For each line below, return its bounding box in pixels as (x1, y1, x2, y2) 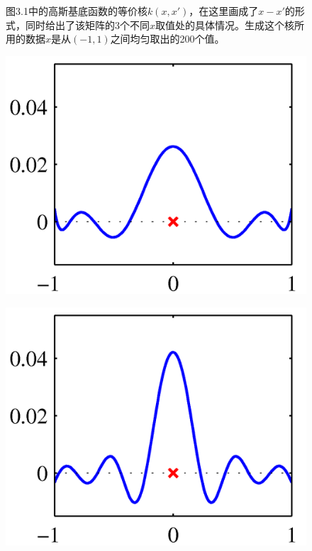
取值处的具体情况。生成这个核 (155, 17, 295, 32)
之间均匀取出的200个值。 (110, 31, 225, 46)
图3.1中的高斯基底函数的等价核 (6, 4, 147, 18)
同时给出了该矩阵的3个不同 (25, 17, 150, 32)
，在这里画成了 (189, 4, 259, 18)
